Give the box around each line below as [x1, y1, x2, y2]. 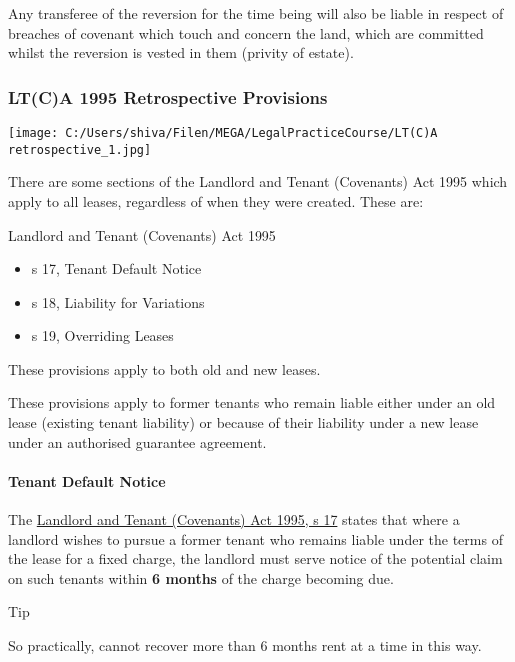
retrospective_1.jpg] [8, 142, 152, 157]
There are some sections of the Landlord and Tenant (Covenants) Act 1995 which [8, 171, 508, 192]
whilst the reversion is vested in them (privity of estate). [8, 42, 354, 63]
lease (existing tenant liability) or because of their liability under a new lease [8, 412, 479, 433]
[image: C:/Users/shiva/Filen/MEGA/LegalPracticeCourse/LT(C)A [8, 126, 438, 140]
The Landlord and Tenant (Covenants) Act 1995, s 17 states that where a [8, 509, 460, 530]
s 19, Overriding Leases [31, 325, 174, 346]
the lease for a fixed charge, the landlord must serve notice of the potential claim [8, 548, 503, 569]
